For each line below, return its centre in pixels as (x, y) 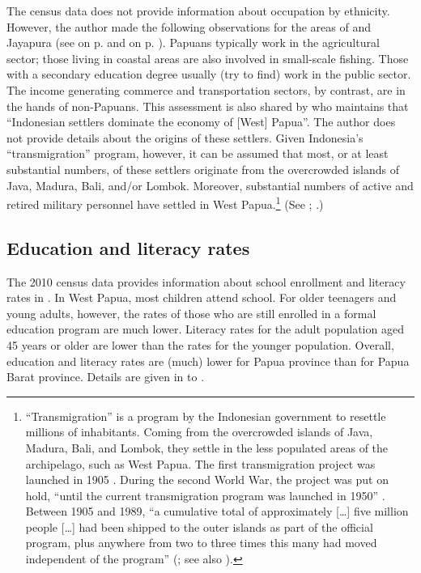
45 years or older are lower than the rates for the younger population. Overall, (200, 344)
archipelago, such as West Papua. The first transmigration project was (200, 463)
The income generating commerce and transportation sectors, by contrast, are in (206, 89)
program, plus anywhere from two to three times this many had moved (201, 543)
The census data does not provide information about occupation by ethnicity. (198, 11)
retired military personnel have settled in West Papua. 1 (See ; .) (165, 203)
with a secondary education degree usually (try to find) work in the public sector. (209, 74)
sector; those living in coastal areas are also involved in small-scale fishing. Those (208, 58)
